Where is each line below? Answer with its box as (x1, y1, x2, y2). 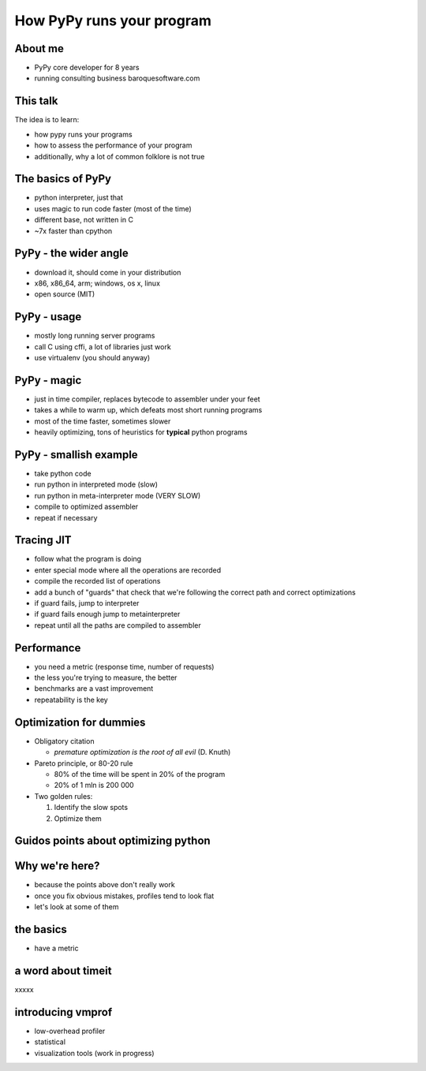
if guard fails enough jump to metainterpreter (34, 610, 181, 619)
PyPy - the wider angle (14, 247, 129, 260)
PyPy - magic (14, 373, 82, 386)
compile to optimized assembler (34, 502, 139, 512)
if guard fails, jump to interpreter (34, 599, 140, 607)
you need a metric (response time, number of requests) (34, 662, 215, 671)
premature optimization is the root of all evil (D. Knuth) (54, 748, 231, 757)
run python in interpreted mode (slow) (34, 480, 158, 489)
